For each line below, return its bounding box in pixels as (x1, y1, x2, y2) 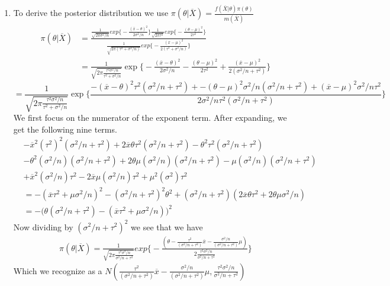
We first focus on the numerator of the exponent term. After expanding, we (13, 111, 287, 124)
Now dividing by (13, 220, 73, 233)
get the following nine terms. (13, 123, 117, 135)
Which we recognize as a (13, 264, 102, 277)
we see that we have (131, 220, 203, 233)
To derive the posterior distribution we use (13, 7, 169, 19)
